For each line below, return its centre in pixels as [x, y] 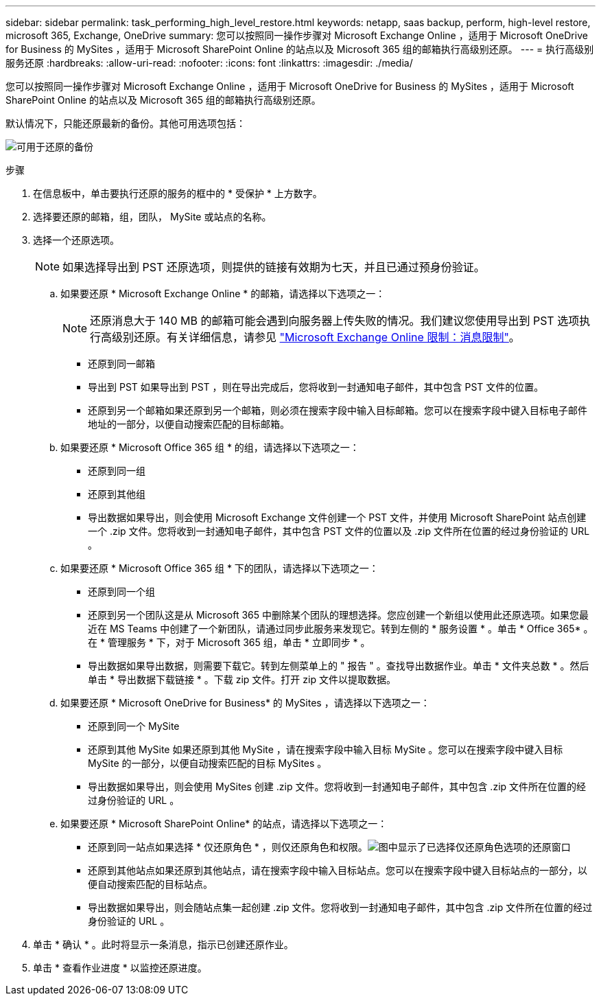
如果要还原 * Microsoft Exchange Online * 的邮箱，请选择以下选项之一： [223, 294]
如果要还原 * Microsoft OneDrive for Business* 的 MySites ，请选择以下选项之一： [245, 703]
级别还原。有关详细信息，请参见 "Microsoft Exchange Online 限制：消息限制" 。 [316, 337]
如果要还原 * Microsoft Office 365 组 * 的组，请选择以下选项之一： [210, 447]
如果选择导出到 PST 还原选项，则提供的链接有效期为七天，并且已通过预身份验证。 [274, 267]
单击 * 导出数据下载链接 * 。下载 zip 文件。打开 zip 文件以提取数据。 [242, 679]
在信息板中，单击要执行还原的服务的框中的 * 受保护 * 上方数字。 [178, 193]
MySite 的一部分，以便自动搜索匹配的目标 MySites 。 [208, 763]
